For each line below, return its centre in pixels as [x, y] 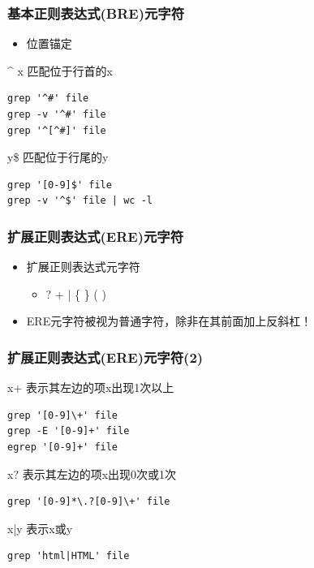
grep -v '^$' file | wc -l [80, 201]
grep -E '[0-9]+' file [69, 431]
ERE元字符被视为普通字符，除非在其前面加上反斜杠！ [169, 321]
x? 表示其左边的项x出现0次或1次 [92, 473]
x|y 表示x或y [40, 528]
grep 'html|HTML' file [69, 556]
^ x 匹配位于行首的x [60, 70]
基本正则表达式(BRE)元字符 [96, 13]
